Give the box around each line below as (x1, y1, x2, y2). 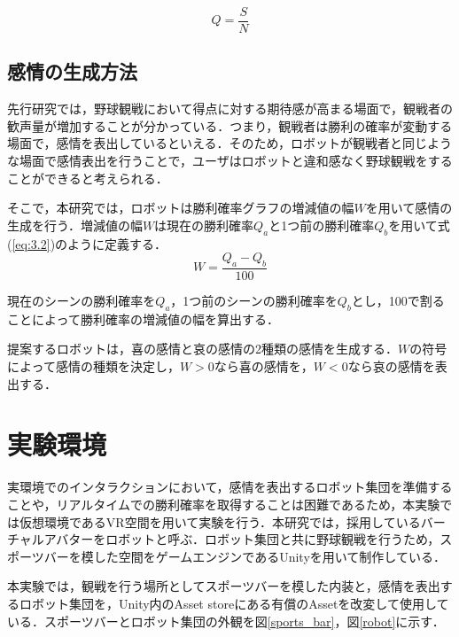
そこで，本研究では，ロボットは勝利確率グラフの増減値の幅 (7, 198, 354, 217)
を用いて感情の (365, 198, 453, 217)
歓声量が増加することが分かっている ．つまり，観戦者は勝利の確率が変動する (7, 116, 453, 135)
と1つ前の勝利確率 (268, 215, 375, 234)
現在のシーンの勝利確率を (7, 291, 156, 310)
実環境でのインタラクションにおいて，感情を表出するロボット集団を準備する (7, 478, 453, 496)
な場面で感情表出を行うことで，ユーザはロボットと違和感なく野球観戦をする (7, 151, 453, 170)
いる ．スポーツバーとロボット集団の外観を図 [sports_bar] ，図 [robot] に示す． (7, 611, 445, 630)
